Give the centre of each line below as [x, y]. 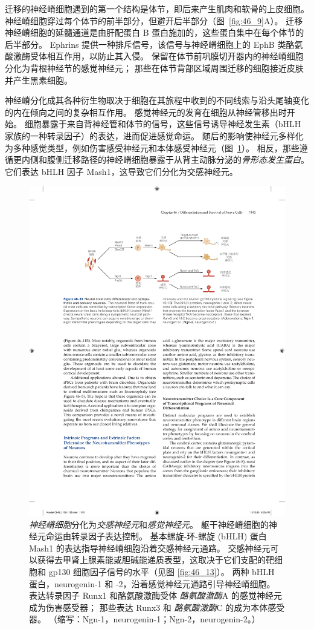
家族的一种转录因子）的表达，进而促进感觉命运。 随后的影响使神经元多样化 [154, 135]
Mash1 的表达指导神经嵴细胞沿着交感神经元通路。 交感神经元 [150, 548]
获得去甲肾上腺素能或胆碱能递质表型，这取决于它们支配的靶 [155, 560]
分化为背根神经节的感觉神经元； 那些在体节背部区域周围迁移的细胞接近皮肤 [154, 68]
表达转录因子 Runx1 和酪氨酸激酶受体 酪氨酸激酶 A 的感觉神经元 [156, 595]
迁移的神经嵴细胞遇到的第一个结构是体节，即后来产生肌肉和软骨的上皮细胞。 [157, 8]
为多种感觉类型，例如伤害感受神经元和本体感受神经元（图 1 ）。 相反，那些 [152, 147]
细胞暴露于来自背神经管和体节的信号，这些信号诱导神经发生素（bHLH [163, 124]
